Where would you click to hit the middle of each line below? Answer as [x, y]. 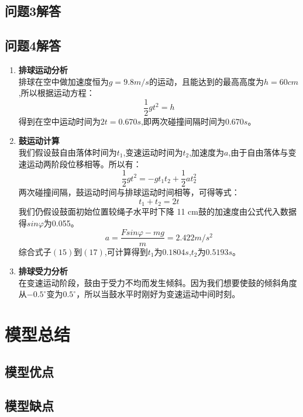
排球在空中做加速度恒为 [63, 81]
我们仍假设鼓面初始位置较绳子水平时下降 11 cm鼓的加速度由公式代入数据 [157, 211]
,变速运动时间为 [153, 152]
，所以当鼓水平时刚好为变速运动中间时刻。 [158, 294]
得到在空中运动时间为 [59, 121]
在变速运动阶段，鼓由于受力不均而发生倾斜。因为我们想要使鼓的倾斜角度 [158, 282]
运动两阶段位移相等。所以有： [84, 163]
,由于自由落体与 [258, 152]
